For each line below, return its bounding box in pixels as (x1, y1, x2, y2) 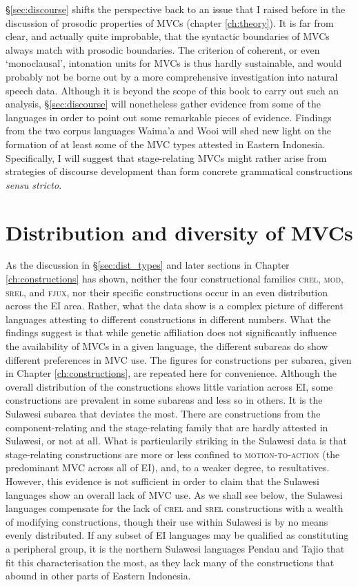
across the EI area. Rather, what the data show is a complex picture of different (6, 298, 344, 313)
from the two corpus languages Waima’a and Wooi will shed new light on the (6, 123, 332, 138)
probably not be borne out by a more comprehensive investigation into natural (6, 69, 338, 83)
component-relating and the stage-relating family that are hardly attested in (6, 420, 328, 434)
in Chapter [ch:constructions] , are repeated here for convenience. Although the (6, 366, 337, 380)
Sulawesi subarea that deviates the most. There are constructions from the (6, 406, 321, 420)
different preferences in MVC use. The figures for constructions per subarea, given (6, 352, 352, 367)
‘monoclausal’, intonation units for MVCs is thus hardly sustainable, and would (6, 56, 342, 70)
